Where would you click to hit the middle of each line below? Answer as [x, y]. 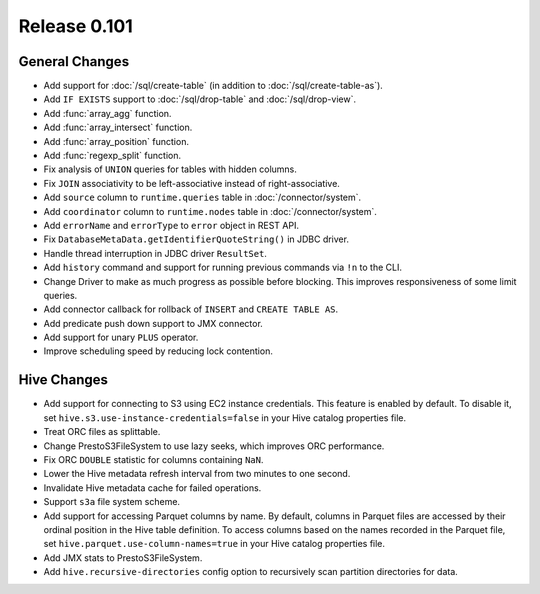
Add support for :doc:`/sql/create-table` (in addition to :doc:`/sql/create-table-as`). [213, 86]
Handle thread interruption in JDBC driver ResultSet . [155, 253]
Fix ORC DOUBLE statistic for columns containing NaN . [153, 459]
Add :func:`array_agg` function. [107, 113]
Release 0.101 [76, 26]
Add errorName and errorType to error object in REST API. [171, 225]
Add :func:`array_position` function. [116, 141]
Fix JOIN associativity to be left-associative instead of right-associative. [191, 183]
